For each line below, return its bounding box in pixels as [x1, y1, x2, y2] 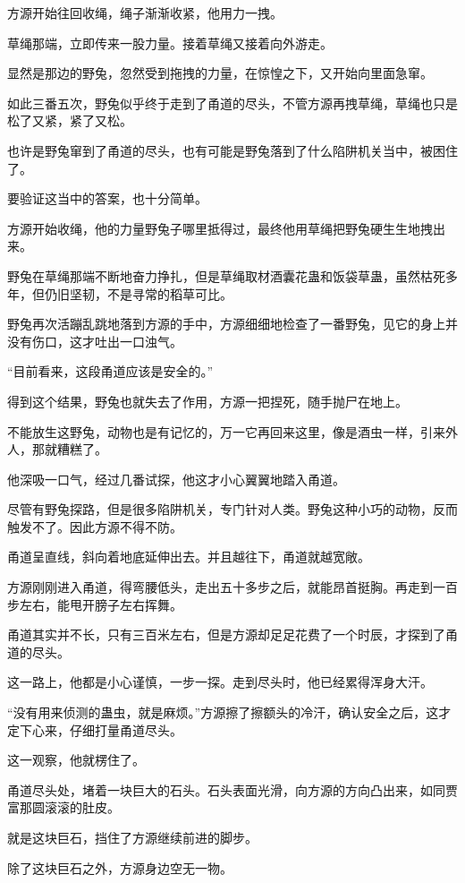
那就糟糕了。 [31, 440, 107, 459]
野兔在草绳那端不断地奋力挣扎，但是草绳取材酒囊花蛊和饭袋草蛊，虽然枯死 [7, 266, 445, 285]
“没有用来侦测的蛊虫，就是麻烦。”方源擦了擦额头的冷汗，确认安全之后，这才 [7, 703, 452, 722]
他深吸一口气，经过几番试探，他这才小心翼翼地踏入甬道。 [7, 469, 345, 488]
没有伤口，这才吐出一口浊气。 [7, 331, 182, 350]
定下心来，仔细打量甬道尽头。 [7, 720, 182, 739]
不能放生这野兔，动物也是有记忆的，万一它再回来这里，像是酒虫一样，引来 [7, 422, 445, 441]
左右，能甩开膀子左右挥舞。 [19, 595, 182, 613]
